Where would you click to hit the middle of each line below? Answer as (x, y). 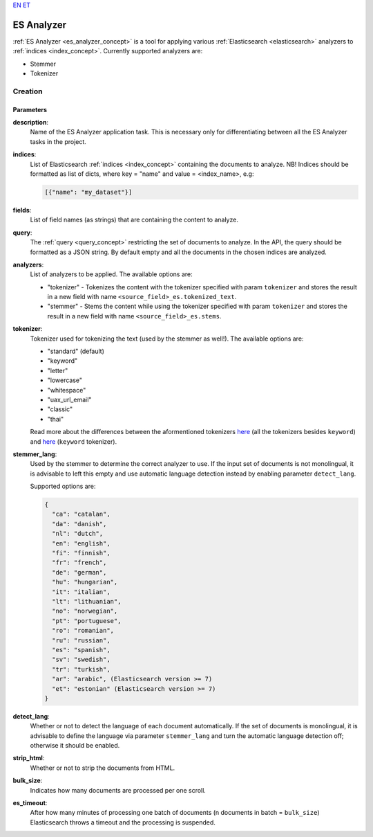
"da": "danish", (79, 524)
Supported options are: (63, 486)
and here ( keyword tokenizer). (74, 441)
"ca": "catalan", (81, 514)
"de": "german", (79, 572)
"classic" (60, 409)
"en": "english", (81, 543)
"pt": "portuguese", (87, 621)
